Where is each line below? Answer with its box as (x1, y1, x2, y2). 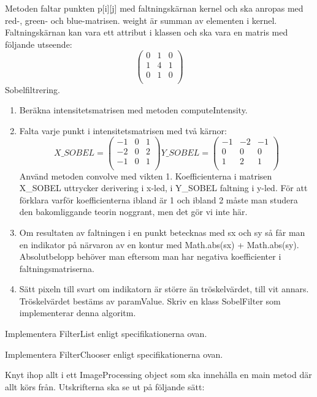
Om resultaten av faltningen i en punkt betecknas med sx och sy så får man (19, 225, 305, 238)
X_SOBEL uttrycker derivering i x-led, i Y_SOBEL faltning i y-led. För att (19, 181, 308, 194)
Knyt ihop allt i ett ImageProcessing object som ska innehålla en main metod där (5, 368, 312, 381)
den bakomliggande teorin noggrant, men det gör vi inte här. (19, 205, 248, 218)
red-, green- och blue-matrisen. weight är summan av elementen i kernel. (5, 13, 277, 26)
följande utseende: (5, 37, 72, 50)
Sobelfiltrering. (5, 83, 60, 96)
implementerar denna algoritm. (19, 306, 136, 319)
